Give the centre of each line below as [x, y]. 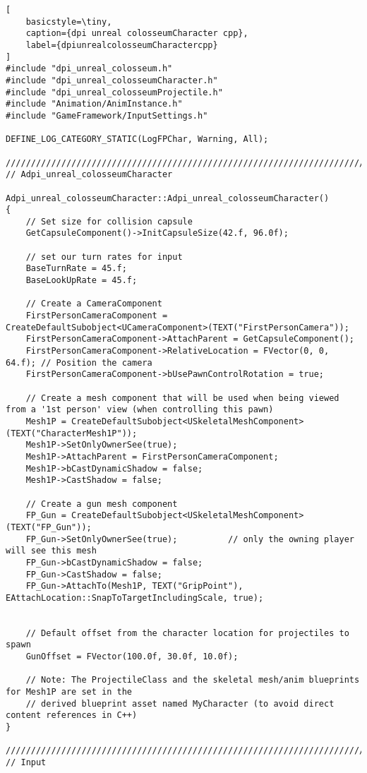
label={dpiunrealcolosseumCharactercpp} [122, 45]
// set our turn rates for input [104, 257]
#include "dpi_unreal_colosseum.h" [89, 69]
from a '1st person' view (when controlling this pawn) [140, 410]
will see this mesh [51, 551]
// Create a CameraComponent [94, 304]
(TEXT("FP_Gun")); [49, 527]
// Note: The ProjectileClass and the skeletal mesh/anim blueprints [193, 680]
